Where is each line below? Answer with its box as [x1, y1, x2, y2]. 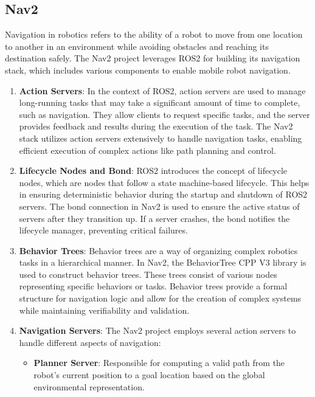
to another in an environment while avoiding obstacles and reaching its [5, 40, 269, 52]
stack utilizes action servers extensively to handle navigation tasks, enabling [19, 131, 302, 144]
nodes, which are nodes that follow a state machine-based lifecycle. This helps [19, 176, 310, 188]
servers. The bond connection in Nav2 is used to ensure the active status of [19, 199, 300, 212]
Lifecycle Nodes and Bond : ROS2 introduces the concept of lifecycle [19, 164, 288, 177]
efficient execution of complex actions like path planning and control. [19, 143, 276, 156]
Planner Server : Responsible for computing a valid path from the [33, 356, 285, 369]
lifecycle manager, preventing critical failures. [19, 224, 188, 236]
